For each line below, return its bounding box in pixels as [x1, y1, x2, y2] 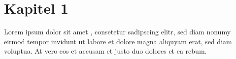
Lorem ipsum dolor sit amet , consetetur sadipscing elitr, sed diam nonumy [4, 27, 231, 37]
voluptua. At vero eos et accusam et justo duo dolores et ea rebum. [4, 46, 207, 56]
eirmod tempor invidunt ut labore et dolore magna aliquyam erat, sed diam [4, 36, 232, 46]
